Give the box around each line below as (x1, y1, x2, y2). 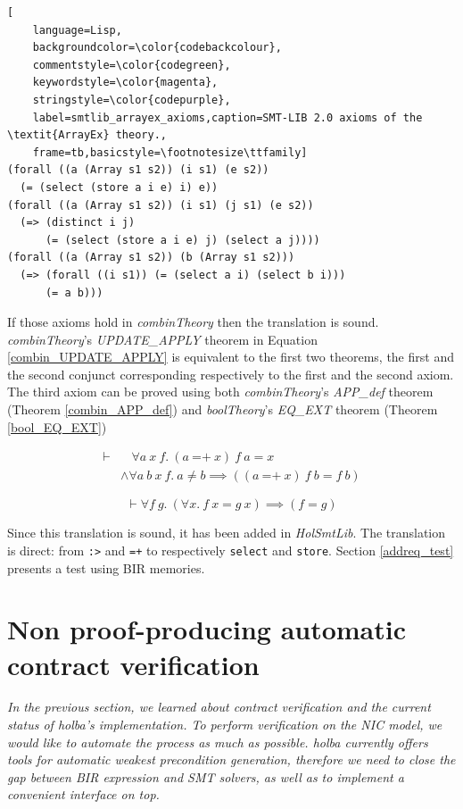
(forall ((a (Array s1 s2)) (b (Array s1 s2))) (7, 251, 295, 264)
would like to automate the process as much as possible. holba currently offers (7, 732, 428, 751)
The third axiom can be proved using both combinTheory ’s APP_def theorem (7, 382, 434, 401)
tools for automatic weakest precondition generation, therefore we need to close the (7, 750, 456, 769)
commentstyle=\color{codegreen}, (32, 58, 231, 71)
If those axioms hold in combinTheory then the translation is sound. (7, 313, 379, 331)
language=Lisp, (32, 23, 122, 37)
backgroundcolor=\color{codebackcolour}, (32, 41, 282, 54)
